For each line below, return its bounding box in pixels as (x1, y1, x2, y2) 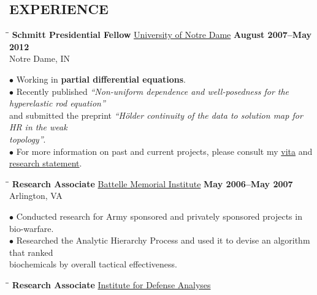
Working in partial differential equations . (16, 72, 186, 85)
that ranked (9, 245, 53, 258)
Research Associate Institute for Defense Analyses (12, 278, 211, 291)
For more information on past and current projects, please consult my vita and (16, 144, 313, 157)
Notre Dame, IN (9, 52, 70, 65)
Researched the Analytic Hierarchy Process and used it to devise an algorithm (16, 234, 310, 247)
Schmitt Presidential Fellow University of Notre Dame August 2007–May (12, 28, 312, 41)
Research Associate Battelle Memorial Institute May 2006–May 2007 (12, 177, 293, 190)
